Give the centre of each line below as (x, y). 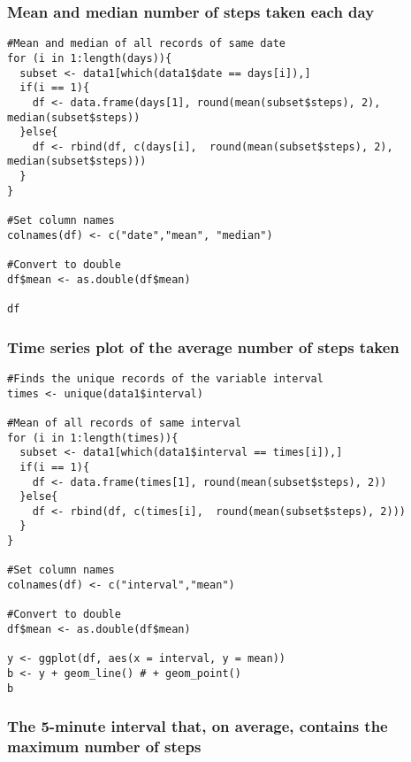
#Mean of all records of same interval (124, 423)
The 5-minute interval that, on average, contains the (198, 726)
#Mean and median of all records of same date (146, 44)
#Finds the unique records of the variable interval (165, 378)
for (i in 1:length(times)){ (93, 438)
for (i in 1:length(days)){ (90, 58)
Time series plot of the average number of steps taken (203, 346)
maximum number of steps (104, 747)
